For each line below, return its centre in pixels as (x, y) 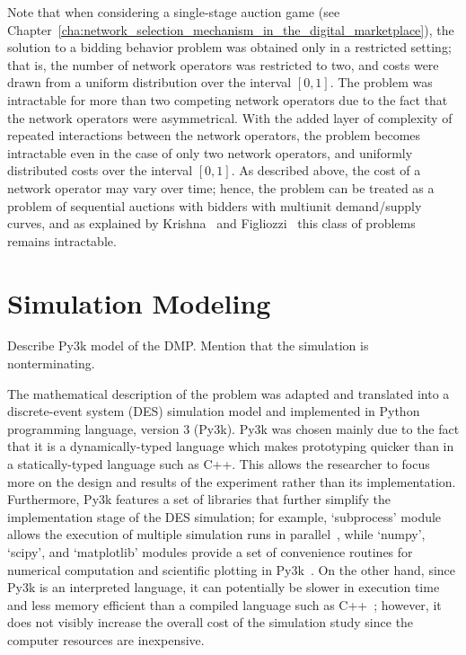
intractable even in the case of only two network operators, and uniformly (210, 152)
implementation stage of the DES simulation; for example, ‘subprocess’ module (224, 516)
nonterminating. (51, 363)
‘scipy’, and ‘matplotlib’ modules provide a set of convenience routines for (210, 551)
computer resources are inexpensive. (106, 639)
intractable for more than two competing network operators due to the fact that (228, 99)
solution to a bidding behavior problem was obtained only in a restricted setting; (229, 47)
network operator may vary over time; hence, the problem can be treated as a (221, 187)
